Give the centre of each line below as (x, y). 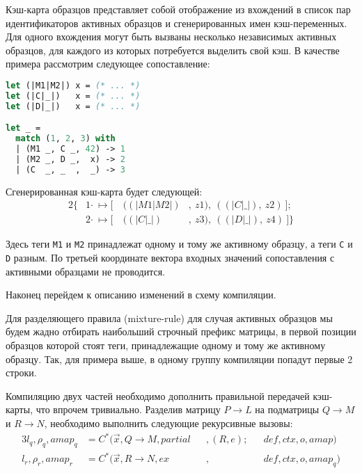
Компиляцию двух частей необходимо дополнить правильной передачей (158, 395)
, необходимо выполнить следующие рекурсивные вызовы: (168, 423)
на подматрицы (287, 409)
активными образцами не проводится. (85, 271)
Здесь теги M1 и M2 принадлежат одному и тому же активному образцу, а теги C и (179, 244)
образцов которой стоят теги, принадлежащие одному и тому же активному (166, 345)
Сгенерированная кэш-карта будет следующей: (104, 191)
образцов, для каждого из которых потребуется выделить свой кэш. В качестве (173, 50)
